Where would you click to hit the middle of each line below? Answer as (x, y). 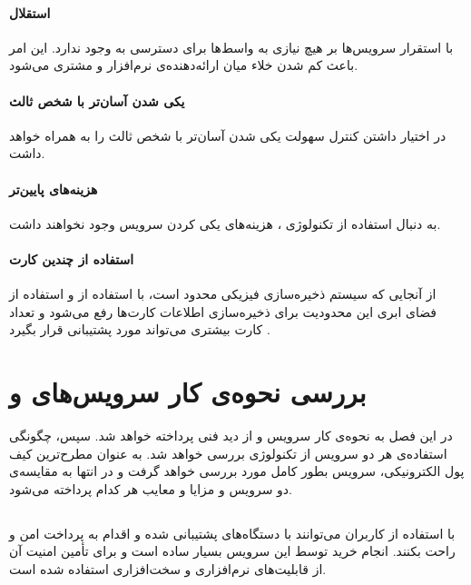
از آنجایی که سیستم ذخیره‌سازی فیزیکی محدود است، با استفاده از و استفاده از (223, 294)
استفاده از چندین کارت (72, 258)
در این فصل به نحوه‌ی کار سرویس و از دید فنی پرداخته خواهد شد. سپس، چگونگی (231, 436)
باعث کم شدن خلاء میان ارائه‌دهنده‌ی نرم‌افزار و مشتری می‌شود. (184, 65)
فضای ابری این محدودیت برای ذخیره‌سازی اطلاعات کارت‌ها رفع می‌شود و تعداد (223, 311)
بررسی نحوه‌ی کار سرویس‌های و (188, 392)
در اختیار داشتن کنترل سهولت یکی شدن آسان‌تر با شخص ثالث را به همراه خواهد (228, 135)
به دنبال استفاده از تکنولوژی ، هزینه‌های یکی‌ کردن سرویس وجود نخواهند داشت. (225, 223)
